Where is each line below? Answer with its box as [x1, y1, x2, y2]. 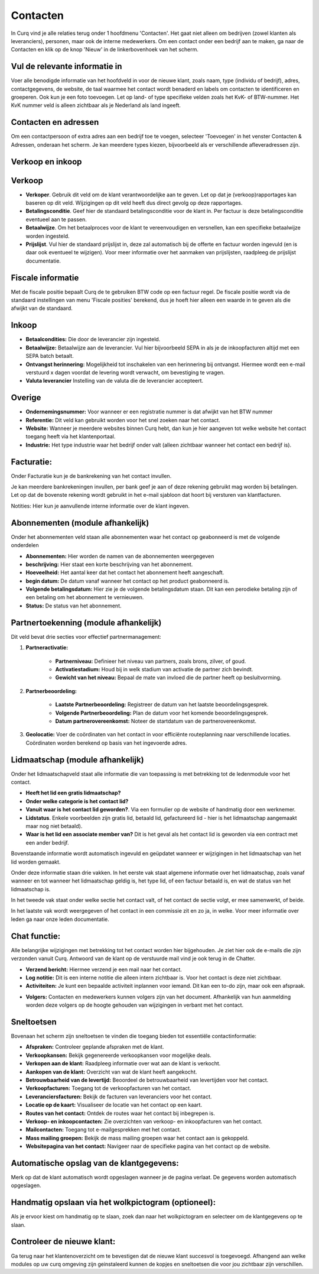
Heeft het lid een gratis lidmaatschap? [25, 790, 121, 797]
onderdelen [11, 542, 39, 549]
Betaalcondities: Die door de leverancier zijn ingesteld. [25, 336, 161, 343]
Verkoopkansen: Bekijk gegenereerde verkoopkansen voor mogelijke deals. [25, 1052, 212, 1059]
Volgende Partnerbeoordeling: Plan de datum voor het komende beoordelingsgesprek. [55, 709, 269, 716]
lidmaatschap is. [11, 885, 51, 893]
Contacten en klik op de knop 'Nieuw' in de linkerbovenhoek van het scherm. [11, 46, 199, 53]
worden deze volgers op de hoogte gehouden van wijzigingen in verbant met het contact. [25, 1001, 244, 1008]
